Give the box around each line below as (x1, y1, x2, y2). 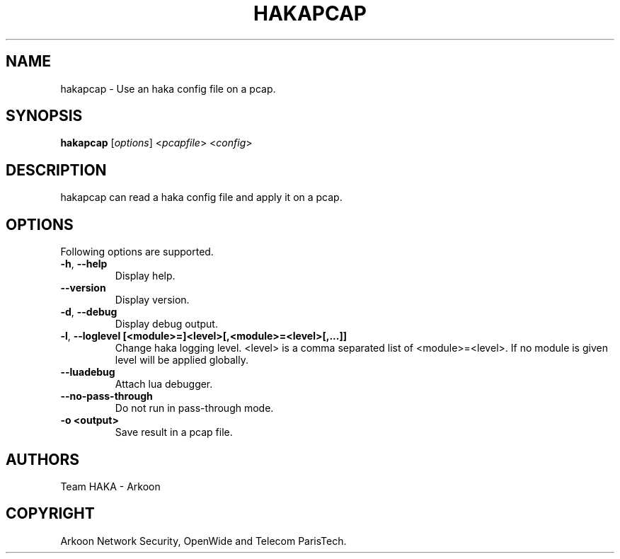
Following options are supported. (60, 246, 214, 258)
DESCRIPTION (6, 161, 107, 179)
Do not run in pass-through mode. (115, 402, 274, 415)
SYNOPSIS (6, 107, 83, 125)
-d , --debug (60, 306, 117, 318)
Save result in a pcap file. (115, 426, 233, 439)
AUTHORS (6, 450, 80, 468)
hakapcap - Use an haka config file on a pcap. (60, 82, 276, 95)
